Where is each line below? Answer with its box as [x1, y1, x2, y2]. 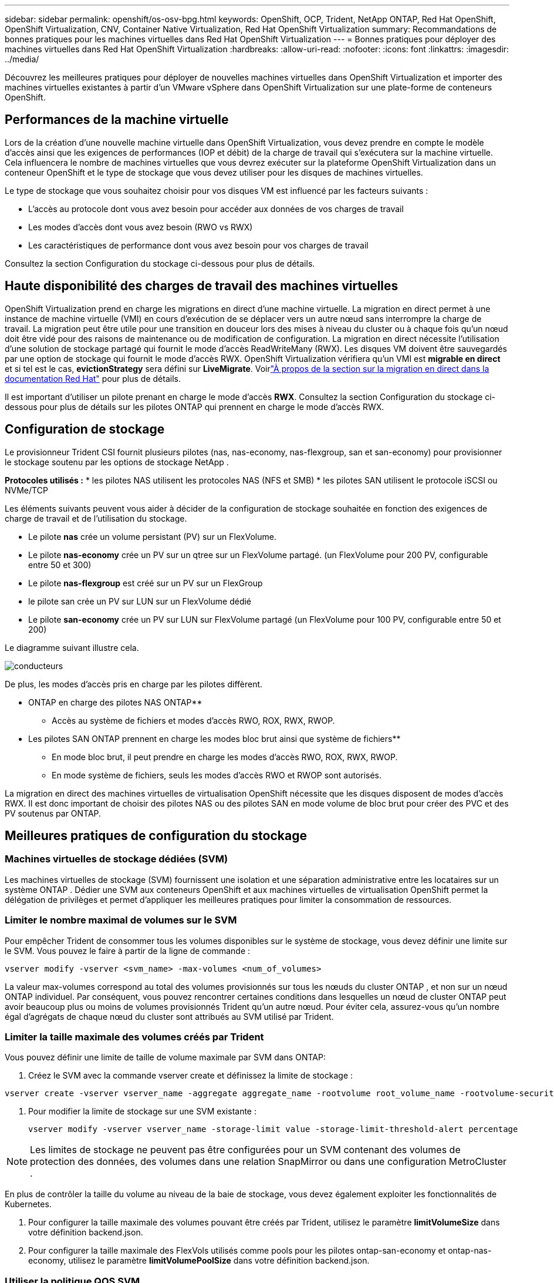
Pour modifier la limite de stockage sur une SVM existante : [28, 1106, 256, 1117]
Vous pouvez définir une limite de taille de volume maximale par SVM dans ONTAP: [5, 1052, 326, 1063]
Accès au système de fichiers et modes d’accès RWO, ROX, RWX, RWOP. [52, 715, 335, 726]
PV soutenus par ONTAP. [5, 808, 102, 818]
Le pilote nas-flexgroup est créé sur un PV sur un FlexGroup [28, 577, 263, 588]
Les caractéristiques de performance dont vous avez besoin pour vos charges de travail [28, 240, 369, 250]
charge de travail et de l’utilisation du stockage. [5, 513, 187, 523]
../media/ [5, 54, 39, 64]
